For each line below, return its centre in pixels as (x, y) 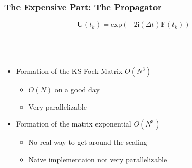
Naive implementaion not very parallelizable (98, 159)
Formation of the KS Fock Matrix (69, 71)
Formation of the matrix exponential (74, 124)
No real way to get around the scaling (88, 142)
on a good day (77, 89)
